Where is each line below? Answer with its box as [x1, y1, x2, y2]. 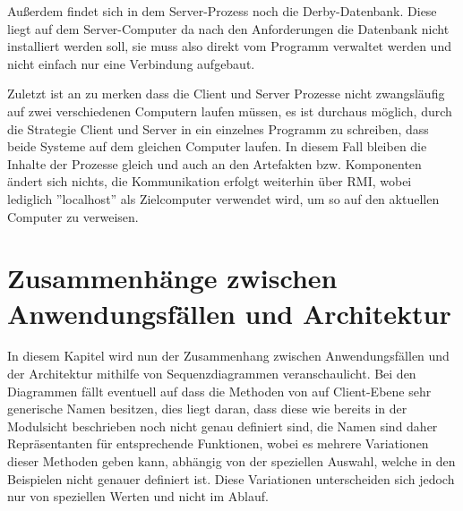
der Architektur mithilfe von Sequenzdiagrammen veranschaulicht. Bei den [7, 364, 416, 383]
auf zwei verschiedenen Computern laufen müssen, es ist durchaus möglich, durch [7, 101, 452, 120]
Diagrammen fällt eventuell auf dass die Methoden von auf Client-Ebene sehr [7, 381, 432, 400]
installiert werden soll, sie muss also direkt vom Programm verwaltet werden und [7, 37, 451, 55]
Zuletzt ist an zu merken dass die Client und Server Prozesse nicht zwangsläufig [7, 84, 445, 103]
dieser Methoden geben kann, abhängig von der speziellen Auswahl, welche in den [7, 452, 456, 470]
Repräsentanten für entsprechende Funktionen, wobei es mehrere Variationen [7, 434, 429, 453]
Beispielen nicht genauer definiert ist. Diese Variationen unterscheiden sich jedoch [7, 469, 455, 488]
